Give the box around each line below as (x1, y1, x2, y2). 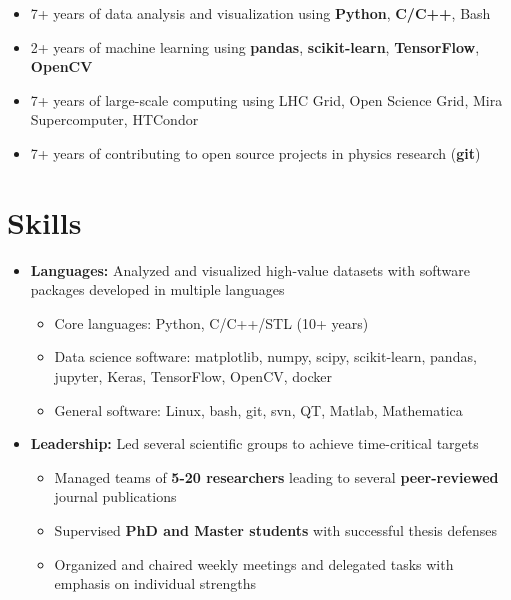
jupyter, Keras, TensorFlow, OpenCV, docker (54, 366, 333, 387)
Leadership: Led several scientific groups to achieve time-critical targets (30, 433, 479, 454)
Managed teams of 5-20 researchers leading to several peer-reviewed (54, 466, 499, 487)
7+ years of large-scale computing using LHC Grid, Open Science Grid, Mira (30, 89, 503, 110)
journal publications (54, 486, 177, 507)
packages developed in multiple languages (30, 279, 285, 300)
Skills (7, 201, 82, 242)
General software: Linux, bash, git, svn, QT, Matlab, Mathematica (54, 399, 463, 420)
